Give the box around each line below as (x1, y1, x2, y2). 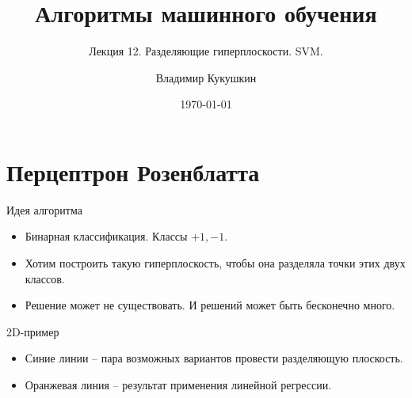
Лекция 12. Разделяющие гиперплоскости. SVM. (89, 43, 323, 59)
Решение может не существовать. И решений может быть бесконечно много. (25, 297, 395, 313)
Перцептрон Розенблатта (6, 155, 260, 188)
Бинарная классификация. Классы (25, 228, 188, 244)
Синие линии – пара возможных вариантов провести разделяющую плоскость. (25, 350, 403, 366)
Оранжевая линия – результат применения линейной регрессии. (25, 377, 332, 392)
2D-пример (6, 323, 59, 339)
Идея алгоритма (6, 201, 82, 218)
